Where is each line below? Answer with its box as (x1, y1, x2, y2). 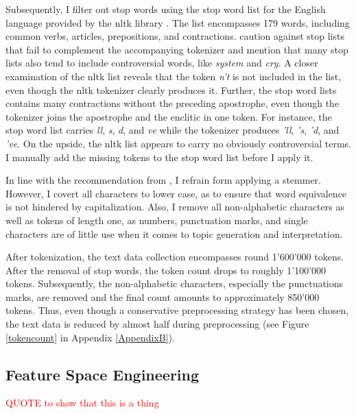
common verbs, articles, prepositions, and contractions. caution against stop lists (5, 29, 344, 43)
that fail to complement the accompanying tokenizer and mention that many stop (5, 42, 348, 56)
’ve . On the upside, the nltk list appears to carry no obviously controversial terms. (5, 136, 352, 150)
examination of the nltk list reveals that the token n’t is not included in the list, (5, 69, 342, 83)
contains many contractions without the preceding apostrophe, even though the (5, 96, 340, 110)
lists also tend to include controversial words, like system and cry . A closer (5, 56, 318, 70)
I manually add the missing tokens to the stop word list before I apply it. (5, 149, 313, 164)
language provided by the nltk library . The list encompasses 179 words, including (5, 15, 350, 29)
